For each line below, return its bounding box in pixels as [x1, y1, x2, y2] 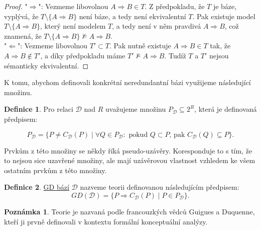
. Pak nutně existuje [109, 40, 171, 51]
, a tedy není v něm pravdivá [112, 21, 201, 31]
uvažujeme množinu [105, 104, 166, 114]
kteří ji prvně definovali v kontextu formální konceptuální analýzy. [4, 216, 208, 226]
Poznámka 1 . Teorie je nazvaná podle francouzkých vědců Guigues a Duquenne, [4, 206, 255, 216]
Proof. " [4, 1, 28, 11]
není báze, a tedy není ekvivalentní [79, 11, 186, 21]
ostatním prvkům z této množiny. [4, 165, 107, 175]
